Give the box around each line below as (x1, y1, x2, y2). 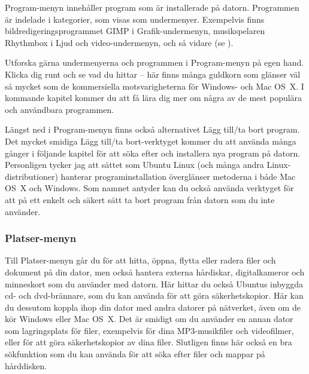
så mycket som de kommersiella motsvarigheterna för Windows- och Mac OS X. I (5, 79, 304, 92)
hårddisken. (5, 359, 47, 372)
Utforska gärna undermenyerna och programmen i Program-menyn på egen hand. (5, 56, 304, 69)
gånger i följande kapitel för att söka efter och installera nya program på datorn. (5, 146, 301, 159)
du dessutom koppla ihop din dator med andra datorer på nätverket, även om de (5, 301, 301, 313)
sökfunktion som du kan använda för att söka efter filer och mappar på (5, 348, 265, 360)
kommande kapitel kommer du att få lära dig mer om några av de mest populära (5, 91, 302, 104)
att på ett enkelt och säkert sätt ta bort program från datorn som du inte (5, 193, 275, 206)
